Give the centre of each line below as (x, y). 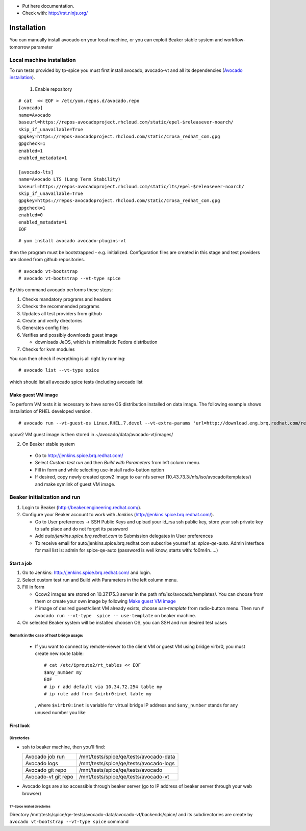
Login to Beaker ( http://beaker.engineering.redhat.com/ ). (82, 507)
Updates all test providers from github (62, 313)
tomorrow (20, 47)
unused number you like (60, 712)
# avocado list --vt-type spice (59, 370)
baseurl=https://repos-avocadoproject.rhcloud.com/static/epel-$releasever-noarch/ (126, 122)
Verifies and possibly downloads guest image (70, 335)
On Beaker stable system (48, 444)
